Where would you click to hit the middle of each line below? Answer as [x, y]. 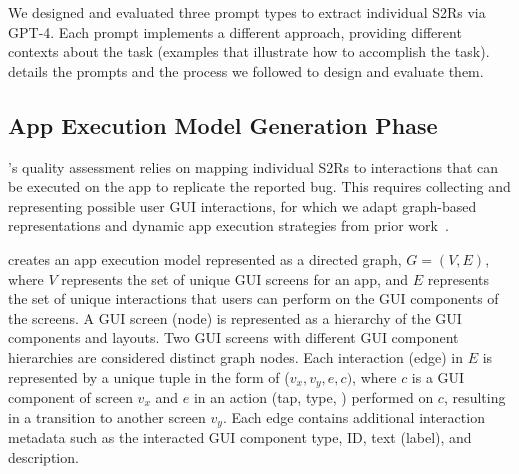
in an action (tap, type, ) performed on [313, 396]
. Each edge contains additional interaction [353, 416]
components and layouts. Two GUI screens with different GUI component [233, 337]
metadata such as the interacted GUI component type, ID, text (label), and [240, 437]
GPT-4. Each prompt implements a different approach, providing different [235, 31]
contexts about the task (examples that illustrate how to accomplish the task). [249, 51]
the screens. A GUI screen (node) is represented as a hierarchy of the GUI [235, 317]
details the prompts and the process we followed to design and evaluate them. [246, 70]
